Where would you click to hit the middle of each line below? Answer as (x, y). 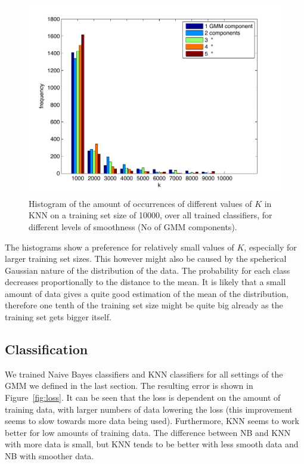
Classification (46, 349)
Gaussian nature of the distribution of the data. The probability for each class (148, 270)
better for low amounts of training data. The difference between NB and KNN (148, 432)
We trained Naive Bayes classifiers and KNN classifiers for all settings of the (144, 374)
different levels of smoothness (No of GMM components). (133, 226)
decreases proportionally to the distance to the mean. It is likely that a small (145, 282)
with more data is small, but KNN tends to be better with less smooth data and (152, 444)
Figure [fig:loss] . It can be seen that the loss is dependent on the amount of (143, 398)
